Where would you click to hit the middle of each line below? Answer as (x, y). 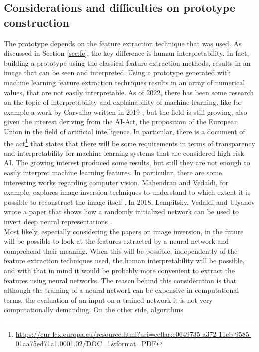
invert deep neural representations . (58, 221)
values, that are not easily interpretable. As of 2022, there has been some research (129, 92)
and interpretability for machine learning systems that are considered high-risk (124, 153)
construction (37, 22)
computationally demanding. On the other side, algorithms (94, 309)
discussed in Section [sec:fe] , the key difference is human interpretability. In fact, (127, 53)
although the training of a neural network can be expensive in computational (122, 290)
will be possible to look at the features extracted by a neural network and (117, 241)
